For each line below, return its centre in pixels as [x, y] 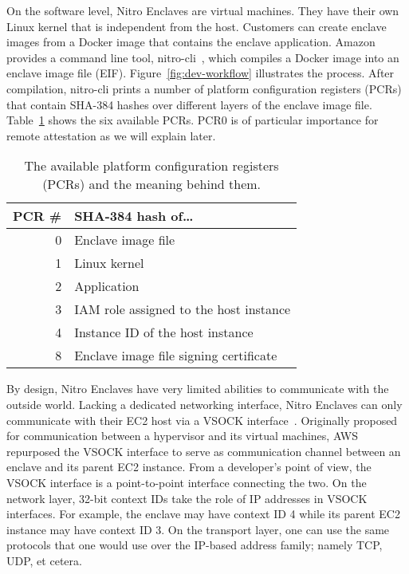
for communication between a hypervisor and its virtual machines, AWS [183, 436]
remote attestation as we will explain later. [111, 135]
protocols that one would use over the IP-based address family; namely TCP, [195, 545]
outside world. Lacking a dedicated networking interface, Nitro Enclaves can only [204, 404]
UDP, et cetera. [44, 560]
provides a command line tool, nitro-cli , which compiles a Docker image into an [203, 57]
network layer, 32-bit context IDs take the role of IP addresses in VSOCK [187, 498]
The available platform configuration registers [151, 166]
